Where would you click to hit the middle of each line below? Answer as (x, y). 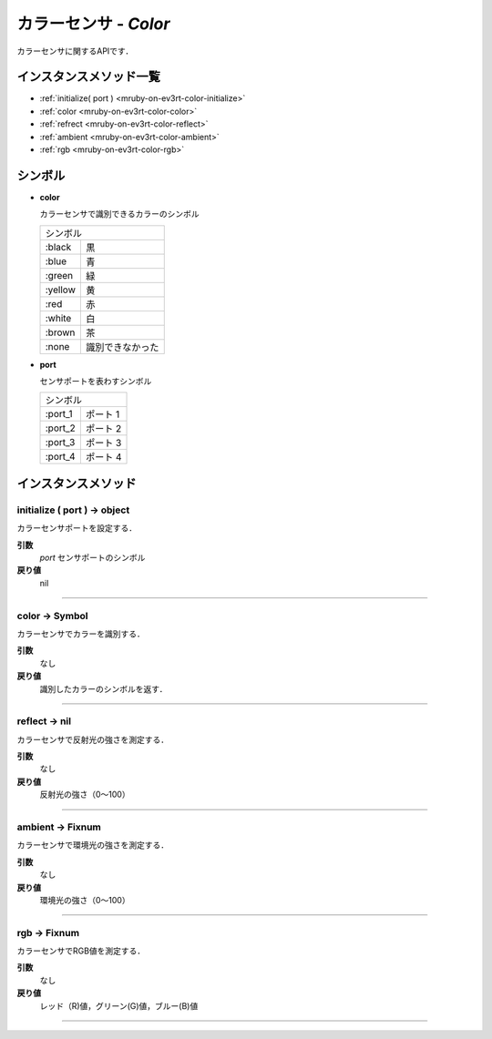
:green (59, 275)
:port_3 (60, 443)
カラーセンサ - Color (93, 24)
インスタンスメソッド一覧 (89, 77)
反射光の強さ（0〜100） (85, 795)
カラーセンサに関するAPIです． (75, 51)
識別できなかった (122, 347)
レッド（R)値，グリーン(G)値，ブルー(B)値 (119, 1005)
